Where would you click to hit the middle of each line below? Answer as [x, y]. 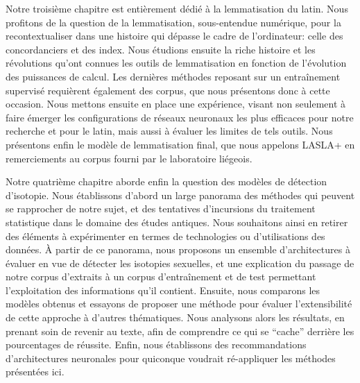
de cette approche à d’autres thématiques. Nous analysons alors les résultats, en [175, 317]
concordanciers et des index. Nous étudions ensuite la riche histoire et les [161, 49]
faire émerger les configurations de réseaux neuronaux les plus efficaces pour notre [180, 117]
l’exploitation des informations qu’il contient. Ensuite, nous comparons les [163, 290]
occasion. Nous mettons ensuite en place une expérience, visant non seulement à [176, 104]
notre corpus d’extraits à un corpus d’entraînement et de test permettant [161, 276]
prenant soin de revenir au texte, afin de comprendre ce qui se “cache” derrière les [180, 331]
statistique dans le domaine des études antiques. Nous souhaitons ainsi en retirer [177, 222]
